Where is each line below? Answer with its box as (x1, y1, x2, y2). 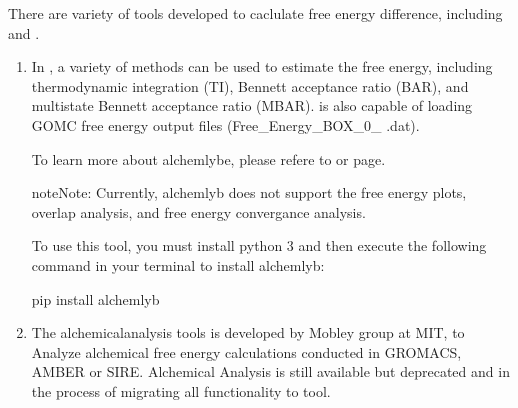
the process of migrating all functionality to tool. (31, 380, 331, 401)
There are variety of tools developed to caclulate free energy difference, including (8, 3, 503, 23)
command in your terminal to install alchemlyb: (31, 254, 325, 275)
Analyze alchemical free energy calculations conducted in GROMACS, (31, 341, 462, 362)
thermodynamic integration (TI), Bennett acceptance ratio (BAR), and (31, 75, 469, 96)
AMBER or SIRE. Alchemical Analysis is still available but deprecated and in (31, 361, 510, 382)
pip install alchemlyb (31, 288, 160, 309)
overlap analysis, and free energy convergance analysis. (31, 201, 366, 222)
